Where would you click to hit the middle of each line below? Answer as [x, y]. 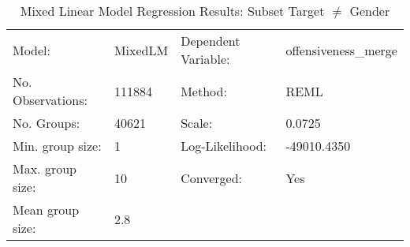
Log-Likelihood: [224, 146]
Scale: [197, 123]
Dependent [211, 41]
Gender [370, 11]
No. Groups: [47, 123]
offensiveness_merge [341, 50]
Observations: [50, 100]
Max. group [45, 168]
